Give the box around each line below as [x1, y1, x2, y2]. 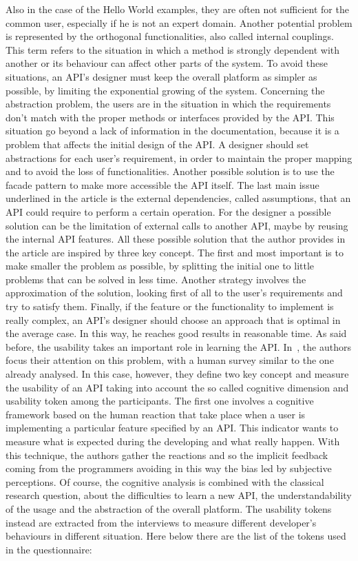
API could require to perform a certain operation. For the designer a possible [6, 204, 331, 218]
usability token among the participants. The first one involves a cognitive [6, 394, 314, 408]
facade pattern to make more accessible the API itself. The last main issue [6, 177, 319, 192]
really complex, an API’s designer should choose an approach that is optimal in [6, 312, 341, 327]
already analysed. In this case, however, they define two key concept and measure [6, 367, 349, 381]
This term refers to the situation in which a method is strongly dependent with [6, 42, 340, 57]
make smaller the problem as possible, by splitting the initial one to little [6, 258, 315, 273]
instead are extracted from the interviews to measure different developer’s [6, 515, 317, 529]
